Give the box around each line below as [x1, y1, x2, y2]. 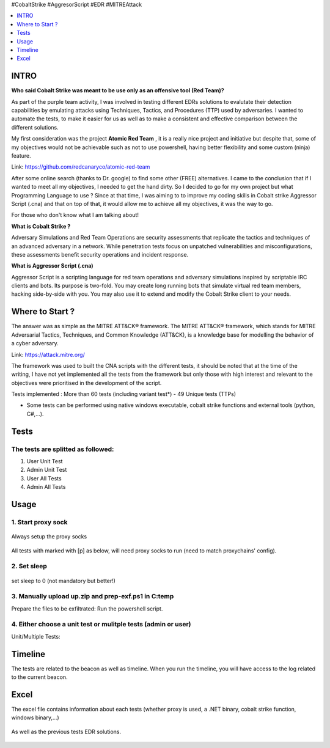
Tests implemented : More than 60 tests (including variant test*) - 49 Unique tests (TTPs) [11, 391, 237, 398]
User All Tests [26, 474, 62, 482]
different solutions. [11, 123, 59, 131]
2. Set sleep [11, 562, 47, 571]
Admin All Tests [26, 483, 66, 491]
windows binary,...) [11, 714, 59, 721]
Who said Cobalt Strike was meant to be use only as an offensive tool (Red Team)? [11, 87, 224, 94]
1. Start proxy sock [11, 518, 68, 526]
